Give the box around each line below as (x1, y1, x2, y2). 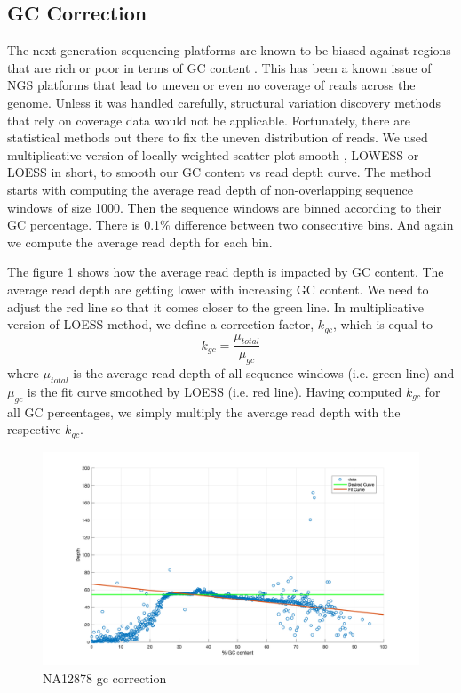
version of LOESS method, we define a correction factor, (7, 315, 314, 334)
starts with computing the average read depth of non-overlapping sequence (7, 180, 413, 198)
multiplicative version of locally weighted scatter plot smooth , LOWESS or (7, 145, 419, 164)
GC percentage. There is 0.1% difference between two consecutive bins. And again (7, 215, 454, 234)
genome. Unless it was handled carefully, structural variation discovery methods (7, 93, 441, 111)
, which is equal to (332, 315, 433, 334)
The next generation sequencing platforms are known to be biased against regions (7, 41, 451, 60)
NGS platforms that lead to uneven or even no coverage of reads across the (7, 76, 416, 94)
